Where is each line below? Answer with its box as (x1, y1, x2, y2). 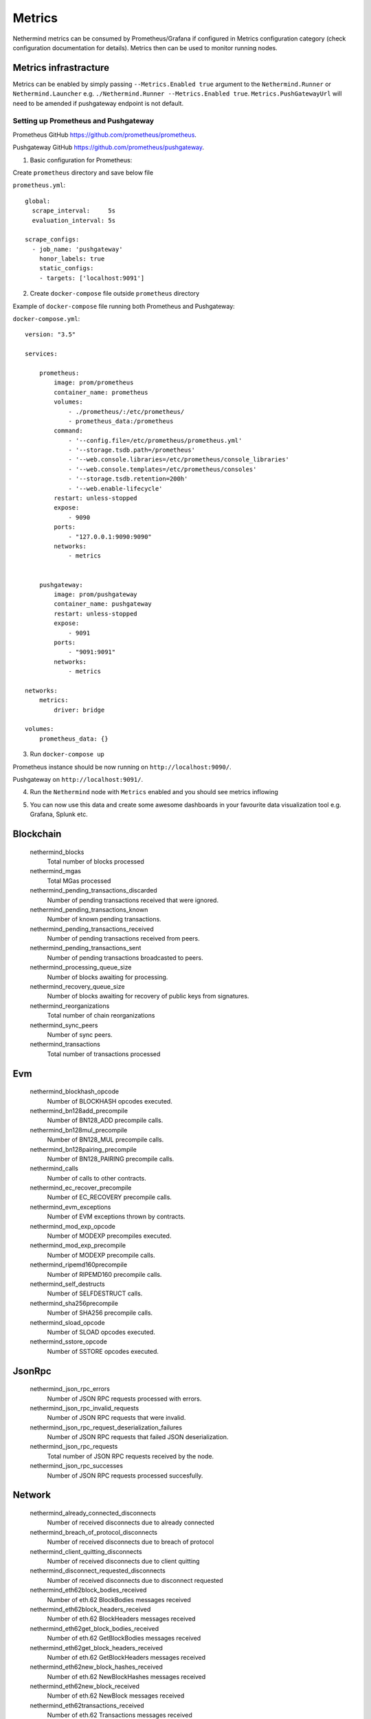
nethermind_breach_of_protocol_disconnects (30, 1528, 158, 1536)
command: (54, 427, 83, 435)
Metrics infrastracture (12, 62, 110, 74)
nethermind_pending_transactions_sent (30, 944, 142, 952)
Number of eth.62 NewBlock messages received (47, 1691, 185, 1700)
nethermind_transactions (30, 1040, 101, 1049)
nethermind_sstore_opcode (30, 1337, 108, 1346)
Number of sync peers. (47, 1030, 113, 1038)
